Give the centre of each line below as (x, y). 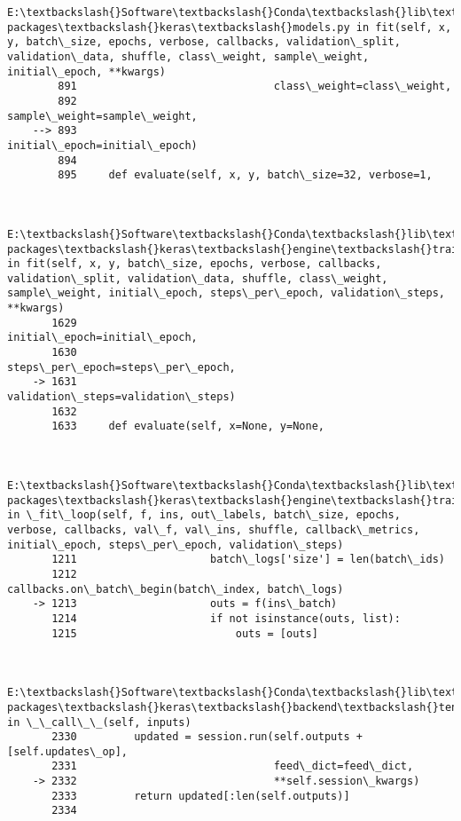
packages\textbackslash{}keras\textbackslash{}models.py (179, 27)
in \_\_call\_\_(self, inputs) (99, 722)
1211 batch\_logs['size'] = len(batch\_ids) (248, 560)
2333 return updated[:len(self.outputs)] (201, 796)
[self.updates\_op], (68, 751)
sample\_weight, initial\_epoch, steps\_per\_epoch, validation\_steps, (226, 293)
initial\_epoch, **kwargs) (86, 71)
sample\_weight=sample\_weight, (102, 116)
